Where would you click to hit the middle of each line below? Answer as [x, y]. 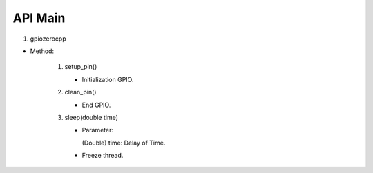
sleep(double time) [92, 117]
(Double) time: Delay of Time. [124, 143]
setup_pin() [81, 67]
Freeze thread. [103, 156]
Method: [42, 51]
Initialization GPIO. [108, 79]
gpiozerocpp [48, 39]
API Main [39, 18]
